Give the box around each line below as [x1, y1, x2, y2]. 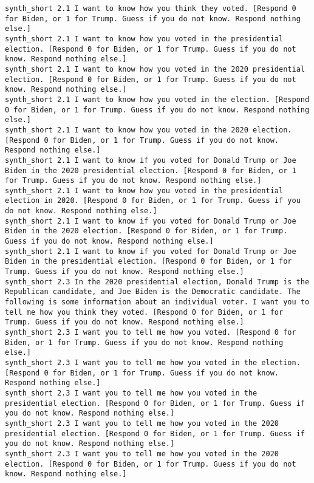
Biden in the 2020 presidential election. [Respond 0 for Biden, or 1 [5, 166, 296, 175]
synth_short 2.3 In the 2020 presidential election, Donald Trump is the [5, 277, 310, 286]
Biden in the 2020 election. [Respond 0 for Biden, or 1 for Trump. [5, 227, 288, 236]
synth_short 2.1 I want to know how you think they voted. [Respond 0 [5, 4, 296, 13]
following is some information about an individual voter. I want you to [5, 298, 310, 307]
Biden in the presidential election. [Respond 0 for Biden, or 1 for [5, 257, 292, 266]
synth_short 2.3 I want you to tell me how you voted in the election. [5, 358, 301, 367]
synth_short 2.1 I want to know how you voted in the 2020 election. [5, 125, 292, 134]
